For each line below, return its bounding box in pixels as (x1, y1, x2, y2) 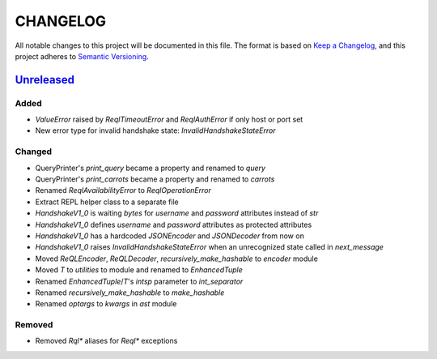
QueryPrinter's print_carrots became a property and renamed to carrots (35, 174, 275, 184)
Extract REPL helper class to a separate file (35, 197, 180, 207)
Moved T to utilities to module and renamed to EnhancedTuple (35, 265, 243, 275)
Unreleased (15, 73, 75, 87)
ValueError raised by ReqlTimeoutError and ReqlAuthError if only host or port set (35, 114, 303, 125)
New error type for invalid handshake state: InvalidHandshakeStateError (35, 126, 276, 135)
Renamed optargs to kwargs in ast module (35, 299, 177, 309)
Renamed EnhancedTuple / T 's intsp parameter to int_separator (35, 276, 244, 286)
